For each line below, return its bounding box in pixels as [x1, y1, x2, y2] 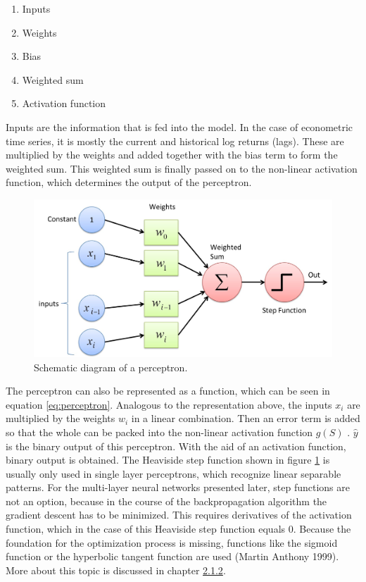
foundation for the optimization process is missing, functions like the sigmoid [6, 535, 338, 550]
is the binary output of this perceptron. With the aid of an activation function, [6, 438, 346, 453]
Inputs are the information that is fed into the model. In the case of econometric [6, 119, 353, 134]
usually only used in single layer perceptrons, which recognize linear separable [6, 466, 341, 481]
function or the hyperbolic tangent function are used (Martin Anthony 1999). [6, 549, 339, 564]
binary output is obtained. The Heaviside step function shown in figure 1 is [6, 452, 330, 467]
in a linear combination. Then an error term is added [131, 411, 360, 426]
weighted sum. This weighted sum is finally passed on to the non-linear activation [6, 161, 358, 175]
